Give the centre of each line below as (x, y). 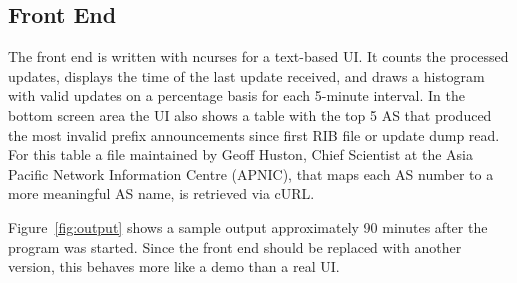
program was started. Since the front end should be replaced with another (235, 246)
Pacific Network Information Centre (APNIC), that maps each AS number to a (251, 173)
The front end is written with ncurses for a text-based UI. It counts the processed (258, 56)
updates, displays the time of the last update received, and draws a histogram (246, 75)
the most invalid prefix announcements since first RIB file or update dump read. (254, 134)
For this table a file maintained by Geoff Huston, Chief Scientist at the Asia (240, 154)
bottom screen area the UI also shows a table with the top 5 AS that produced (250, 114)
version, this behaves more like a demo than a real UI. (174, 266)
